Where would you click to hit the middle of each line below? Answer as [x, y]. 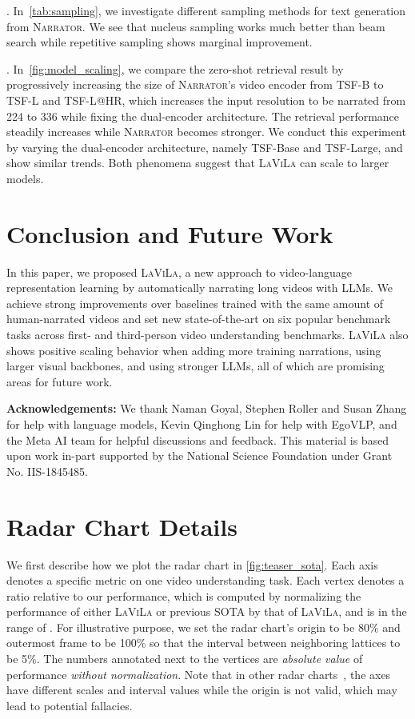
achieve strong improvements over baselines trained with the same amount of [195, 303]
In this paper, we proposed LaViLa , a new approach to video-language [179, 272]
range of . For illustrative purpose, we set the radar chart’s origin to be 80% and [204, 627]
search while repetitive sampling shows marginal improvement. [160, 42]
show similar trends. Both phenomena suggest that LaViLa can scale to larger [198, 163]
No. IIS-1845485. [47, 471]
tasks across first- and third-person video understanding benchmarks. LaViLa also [207, 335]
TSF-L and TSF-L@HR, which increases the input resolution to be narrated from [206, 100]
